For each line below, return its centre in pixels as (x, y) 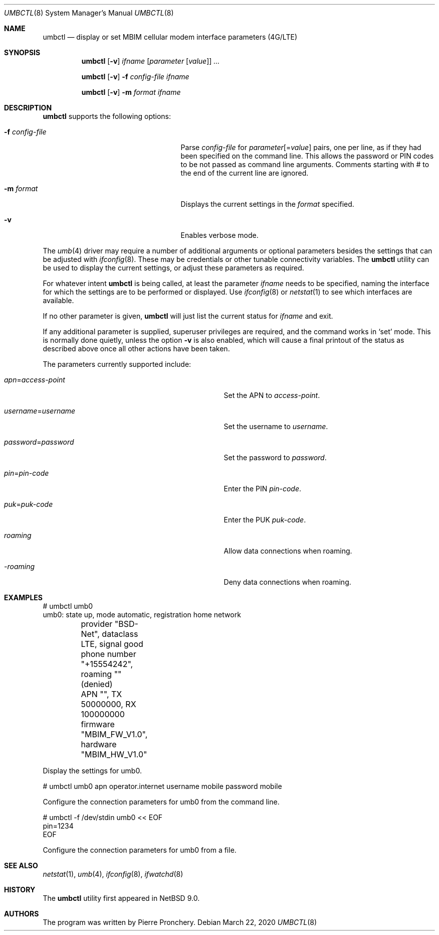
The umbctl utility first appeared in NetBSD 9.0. (121, 898)
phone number (108, 654)
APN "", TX (101, 694)
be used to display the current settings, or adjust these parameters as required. (173, 268)
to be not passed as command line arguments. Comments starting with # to (305, 164)
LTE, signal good (112, 644)
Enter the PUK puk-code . (265, 520)
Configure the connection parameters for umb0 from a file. (140, 850)
